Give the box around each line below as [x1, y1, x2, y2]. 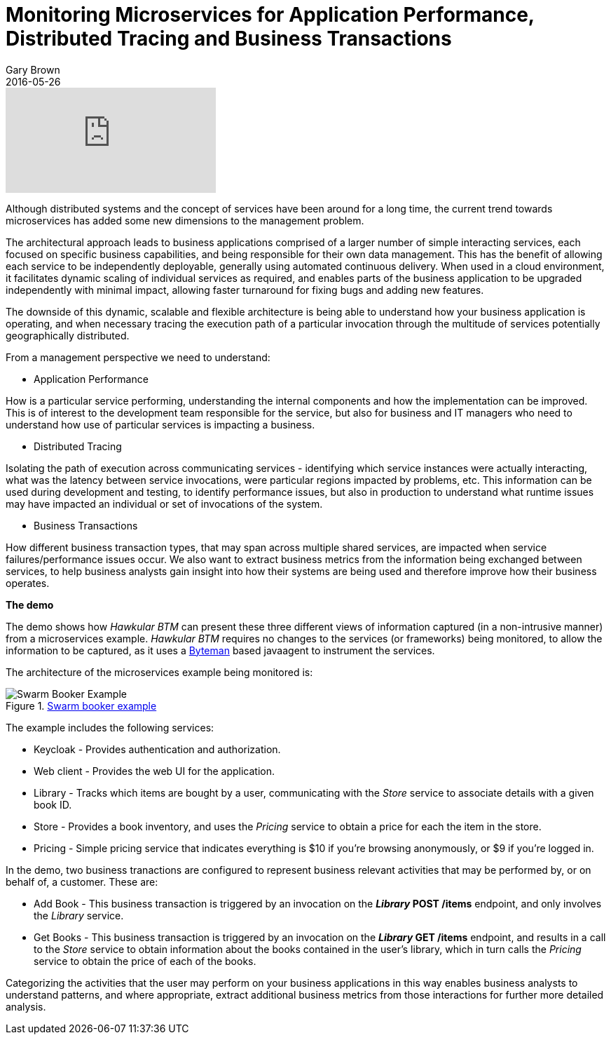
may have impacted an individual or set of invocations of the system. [6, 497, 323, 510]
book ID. [34, 798, 72, 811]
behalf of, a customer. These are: [6, 875, 158, 888]
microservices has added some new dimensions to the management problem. [6, 214, 364, 227]
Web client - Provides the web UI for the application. [34, 764, 275, 777]
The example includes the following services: [6, 721, 214, 734]
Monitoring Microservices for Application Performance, [6, 3, 535, 27]
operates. [6, 576, 50, 589]
